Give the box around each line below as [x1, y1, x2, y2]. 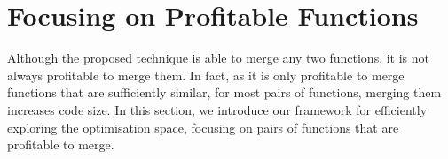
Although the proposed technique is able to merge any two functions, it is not [7, 49, 429, 67]
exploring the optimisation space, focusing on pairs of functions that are [7, 117, 399, 136]
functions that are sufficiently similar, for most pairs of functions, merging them [7, 83, 442, 102]
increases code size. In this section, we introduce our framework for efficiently [7, 100, 428, 118]
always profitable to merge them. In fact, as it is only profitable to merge [7, 65, 405, 84]
